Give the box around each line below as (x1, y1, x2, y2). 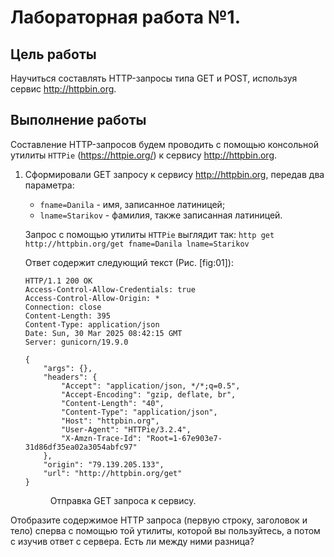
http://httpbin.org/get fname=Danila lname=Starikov (24, 239, 250, 249)
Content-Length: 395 (24, 311, 111, 321)
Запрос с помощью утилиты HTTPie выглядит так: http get (24, 228, 275, 240)
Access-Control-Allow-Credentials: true (24, 284, 196, 295)
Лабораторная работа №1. (10, 6, 242, 29)
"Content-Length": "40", (61, 398, 165, 408)
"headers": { (43, 372, 98, 382)
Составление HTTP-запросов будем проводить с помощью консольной (10, 138, 319, 150)
